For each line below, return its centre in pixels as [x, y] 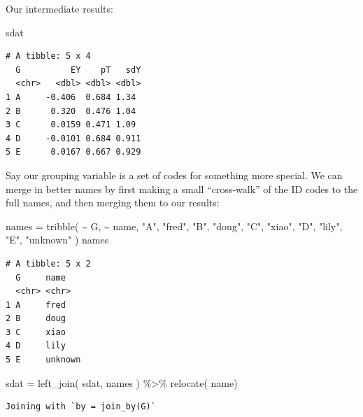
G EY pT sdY [78, 70]
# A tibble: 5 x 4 [48, 56]
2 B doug [36, 319]
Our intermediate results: [59, 8]
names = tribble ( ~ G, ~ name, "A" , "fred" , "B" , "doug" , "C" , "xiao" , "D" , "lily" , [174, 226]
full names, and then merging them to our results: [113, 203]
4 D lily [36, 346]
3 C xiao [36, 332]
